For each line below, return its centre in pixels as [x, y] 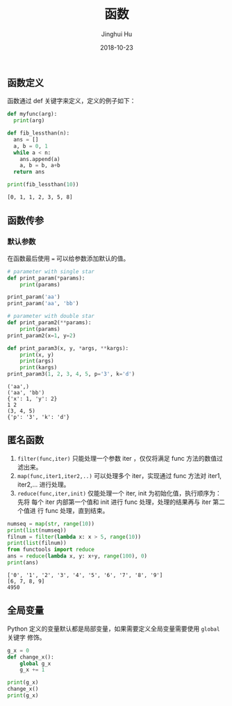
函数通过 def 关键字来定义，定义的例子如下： [72, 101]
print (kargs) [39, 368]
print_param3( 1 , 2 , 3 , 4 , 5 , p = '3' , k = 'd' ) [71, 374]
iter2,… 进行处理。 [43, 484]
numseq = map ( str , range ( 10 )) [51, 523]
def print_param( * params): [46, 278]
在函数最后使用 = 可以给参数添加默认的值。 [68, 258]
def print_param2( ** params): [49, 323]
